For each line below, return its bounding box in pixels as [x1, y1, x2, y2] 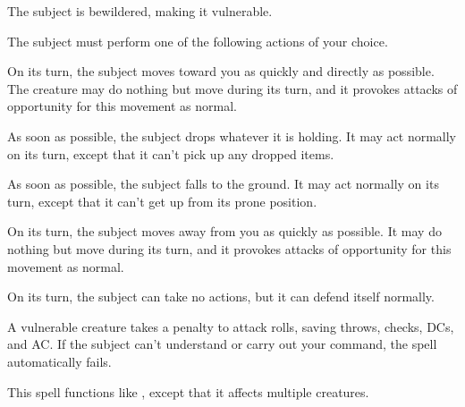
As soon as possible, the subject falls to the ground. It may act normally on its [7, 174, 439, 193]
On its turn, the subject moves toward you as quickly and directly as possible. [7, 62, 435, 81]
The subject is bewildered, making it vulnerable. [7, 2, 273, 20]
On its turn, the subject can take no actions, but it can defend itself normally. [7, 287, 435, 306]
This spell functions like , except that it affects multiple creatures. [7, 382, 369, 401]
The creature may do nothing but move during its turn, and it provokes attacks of [7, 79, 458, 98]
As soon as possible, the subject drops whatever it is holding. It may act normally [7, 126, 456, 145]
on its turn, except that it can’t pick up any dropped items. [7, 144, 334, 163]
